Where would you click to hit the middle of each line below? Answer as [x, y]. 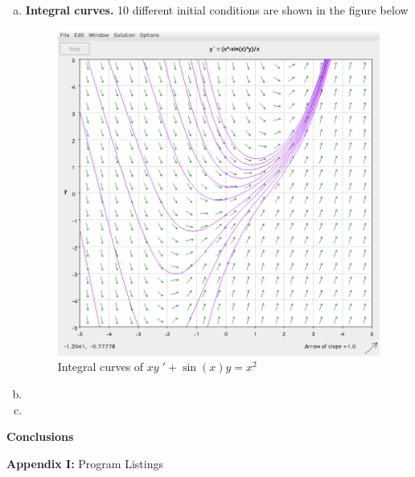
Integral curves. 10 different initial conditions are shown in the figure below [217, 10]
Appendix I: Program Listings [85, 463]
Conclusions [40, 436]
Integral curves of [101, 367]
